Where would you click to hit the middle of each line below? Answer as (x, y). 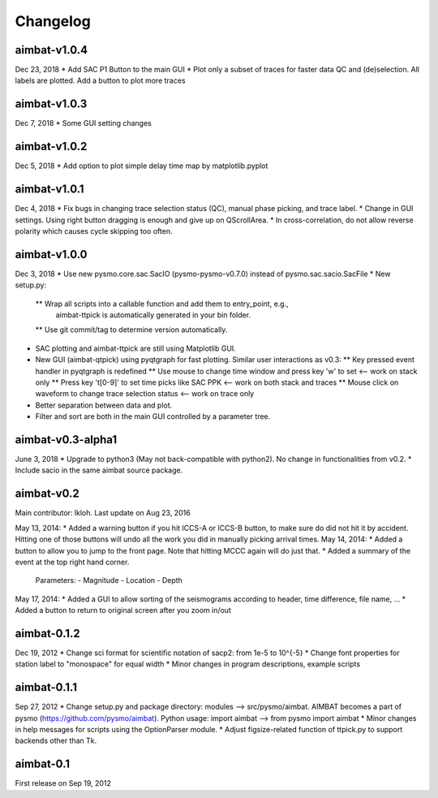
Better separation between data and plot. (104, 405)
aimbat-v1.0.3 (51, 104)
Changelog (53, 21)
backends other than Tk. (56, 741)
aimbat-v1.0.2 (51, 147)
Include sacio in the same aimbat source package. (99, 470)
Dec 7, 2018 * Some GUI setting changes (83, 123)
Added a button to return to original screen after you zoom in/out (123, 610)
